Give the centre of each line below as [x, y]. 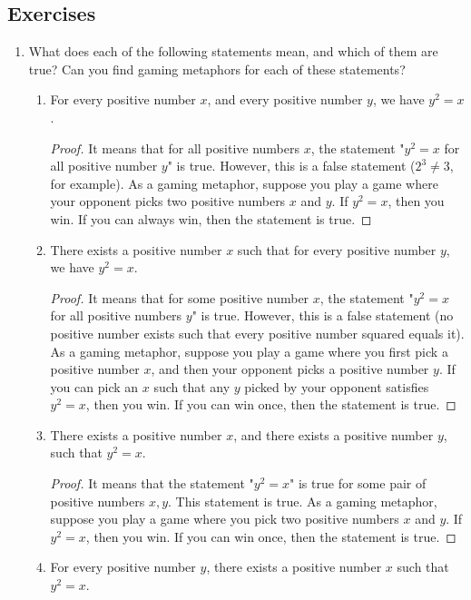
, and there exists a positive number [334, 434]
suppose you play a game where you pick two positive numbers [225, 519]
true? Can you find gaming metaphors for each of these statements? [217, 69]
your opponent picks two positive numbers [168, 201]
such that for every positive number [337, 249]
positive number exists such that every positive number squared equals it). [257, 333]
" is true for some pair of [358, 483]
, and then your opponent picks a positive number [290, 369]
